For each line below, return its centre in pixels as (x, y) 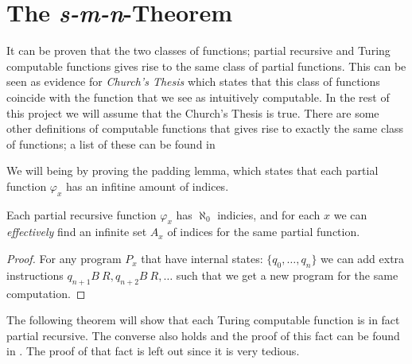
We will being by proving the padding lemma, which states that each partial (192, 170)
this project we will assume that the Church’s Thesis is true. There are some (193, 112)
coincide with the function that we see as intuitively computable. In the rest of (198, 97)
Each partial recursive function (82, 214)
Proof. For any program (64, 259)
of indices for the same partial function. (264, 232)
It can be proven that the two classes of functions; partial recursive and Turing (198, 50)
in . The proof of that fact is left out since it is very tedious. (153, 351)
